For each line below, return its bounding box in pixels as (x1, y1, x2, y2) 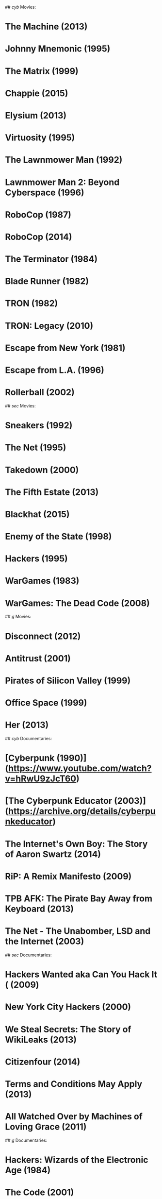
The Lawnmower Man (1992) (5, 154, 123, 166)
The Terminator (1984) (5, 253, 98, 265)
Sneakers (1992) (5, 420, 73, 431)
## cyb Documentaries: (5, 736, 52, 742)
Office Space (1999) (5, 697, 87, 709)
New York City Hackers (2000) (5, 1001, 131, 1013)
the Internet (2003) (5, 936, 84, 947)
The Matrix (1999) (5, 66, 79, 77)
